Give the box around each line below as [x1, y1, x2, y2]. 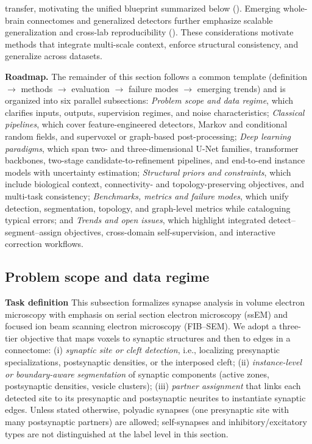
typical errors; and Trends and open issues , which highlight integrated [5, 213, 266, 226]
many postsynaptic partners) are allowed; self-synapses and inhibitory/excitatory [5, 415, 307, 428]
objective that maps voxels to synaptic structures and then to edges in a [20, 331, 291, 344]
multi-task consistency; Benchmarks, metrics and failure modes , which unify [5, 189, 289, 202]
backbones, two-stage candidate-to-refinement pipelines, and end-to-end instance [5, 154, 305, 167]
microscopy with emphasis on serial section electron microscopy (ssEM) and [5, 307, 288, 320]
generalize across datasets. [5, 49, 102, 62]
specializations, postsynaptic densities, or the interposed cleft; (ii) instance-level [5, 356, 302, 368]
